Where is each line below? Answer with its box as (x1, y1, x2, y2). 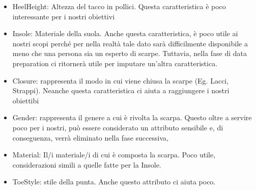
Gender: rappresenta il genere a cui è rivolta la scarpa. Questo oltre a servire (12, 112, 252, 123)
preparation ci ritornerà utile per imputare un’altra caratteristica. (12, 58, 218, 68)
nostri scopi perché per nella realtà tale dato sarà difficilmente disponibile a (12, 38, 248, 48)
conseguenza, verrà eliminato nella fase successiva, (12, 132, 168, 143)
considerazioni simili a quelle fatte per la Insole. (12, 159, 161, 170)
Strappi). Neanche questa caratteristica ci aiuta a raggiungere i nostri (12, 85, 230, 96)
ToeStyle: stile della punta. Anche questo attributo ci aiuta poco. (12, 176, 216, 187)
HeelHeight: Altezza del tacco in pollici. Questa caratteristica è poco (12, 1, 226, 11)
